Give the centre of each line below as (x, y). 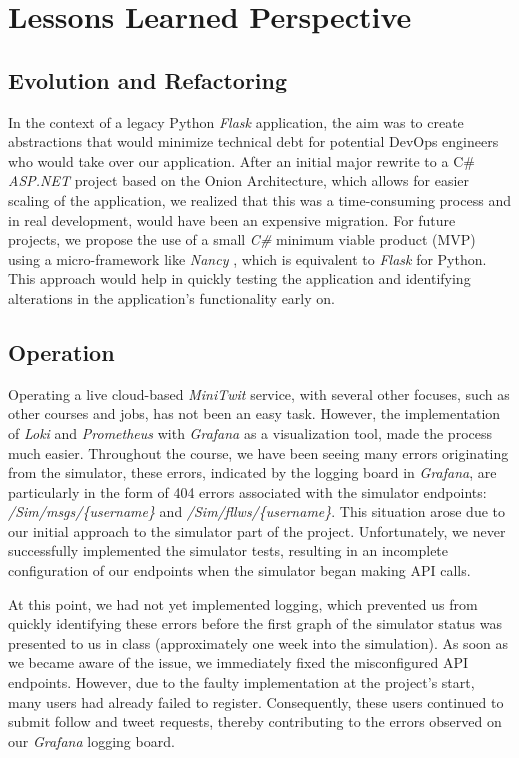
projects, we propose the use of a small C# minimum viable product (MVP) (242, 239)
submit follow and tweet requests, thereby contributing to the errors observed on (255, 721)
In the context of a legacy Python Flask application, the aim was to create (236, 121)
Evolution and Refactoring (148, 79)
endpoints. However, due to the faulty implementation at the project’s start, (241, 682)
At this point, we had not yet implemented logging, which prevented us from (243, 603)
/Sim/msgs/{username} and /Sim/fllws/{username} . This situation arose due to (256, 511)
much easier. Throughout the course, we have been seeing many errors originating (258, 452)
